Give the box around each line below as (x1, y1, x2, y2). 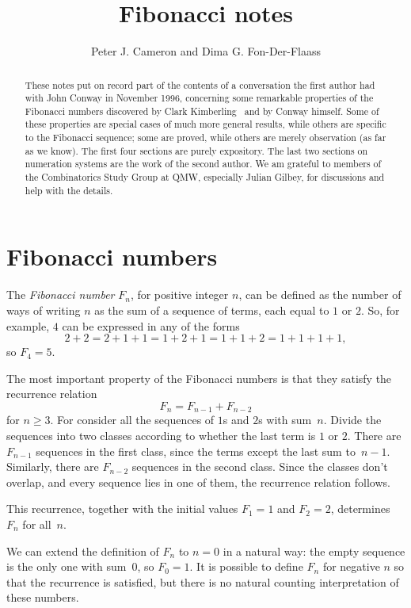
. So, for (360, 301, 400, 318)
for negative (322, 558, 380, 575)
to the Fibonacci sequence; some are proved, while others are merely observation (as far (25, 131, 386, 144)
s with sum (258, 411, 312, 428)
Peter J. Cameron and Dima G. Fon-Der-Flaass (90, 43, 322, 59)
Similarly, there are (6, 458, 99, 475)
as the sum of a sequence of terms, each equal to (94, 301, 329, 318)
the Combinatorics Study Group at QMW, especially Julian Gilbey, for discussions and (25, 170, 385, 184)
